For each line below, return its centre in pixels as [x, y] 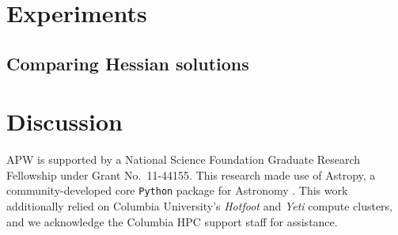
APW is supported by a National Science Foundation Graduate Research [184, 159]
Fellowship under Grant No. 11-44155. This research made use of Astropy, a [191, 174]
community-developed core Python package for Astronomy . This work [177, 190]
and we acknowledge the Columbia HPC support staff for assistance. [172, 221]
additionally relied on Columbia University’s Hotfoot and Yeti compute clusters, [199, 206]
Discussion [64, 121]
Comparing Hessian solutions [128, 63]
